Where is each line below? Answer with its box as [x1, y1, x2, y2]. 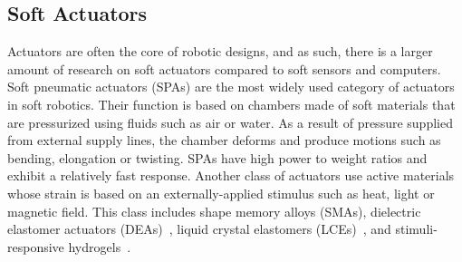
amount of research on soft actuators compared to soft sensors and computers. [7, 59, 441, 78]
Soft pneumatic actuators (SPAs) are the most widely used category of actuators [7, 77, 455, 96]
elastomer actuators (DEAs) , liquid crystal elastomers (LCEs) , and [7, 219, 391, 238]
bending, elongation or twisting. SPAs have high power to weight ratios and [7, 148, 428, 167]
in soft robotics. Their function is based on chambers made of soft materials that [7, 94, 456, 113]
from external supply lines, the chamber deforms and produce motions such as [7, 131, 441, 150]
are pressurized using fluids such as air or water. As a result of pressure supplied [7, 112, 453, 131]
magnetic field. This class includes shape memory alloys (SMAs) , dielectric [7, 201, 421, 220]
